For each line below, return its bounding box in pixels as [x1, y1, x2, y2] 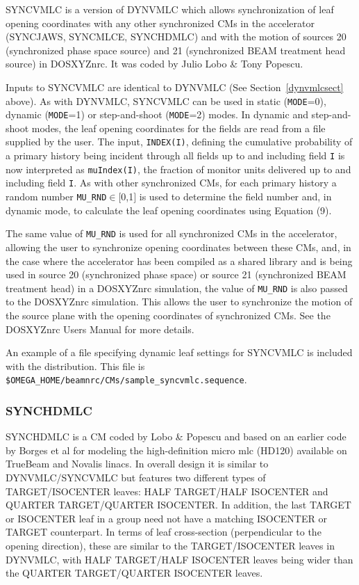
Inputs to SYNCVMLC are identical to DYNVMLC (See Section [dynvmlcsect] [6, 79, 344, 94]
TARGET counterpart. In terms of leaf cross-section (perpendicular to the [6, 524, 322, 539]
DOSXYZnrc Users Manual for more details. [6, 321, 194, 336]
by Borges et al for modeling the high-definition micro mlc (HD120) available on [6, 442, 347, 457]
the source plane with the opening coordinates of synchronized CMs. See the [6, 308, 331, 323]
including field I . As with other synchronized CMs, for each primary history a [6, 175, 337, 190]
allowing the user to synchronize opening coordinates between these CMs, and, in [6, 240, 351, 254]
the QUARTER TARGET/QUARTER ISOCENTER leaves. [6, 566, 263, 580]
